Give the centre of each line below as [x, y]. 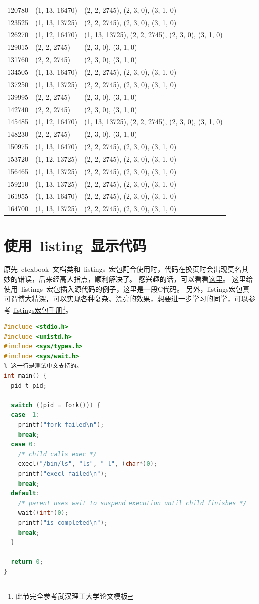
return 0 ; [27, 562]
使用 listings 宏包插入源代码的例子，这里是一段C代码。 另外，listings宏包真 [127, 288]
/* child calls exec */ [58, 454]
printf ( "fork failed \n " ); [61, 425]
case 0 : [24, 445]
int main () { [25, 376]
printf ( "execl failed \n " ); [63, 474]
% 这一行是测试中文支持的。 [43, 366]
